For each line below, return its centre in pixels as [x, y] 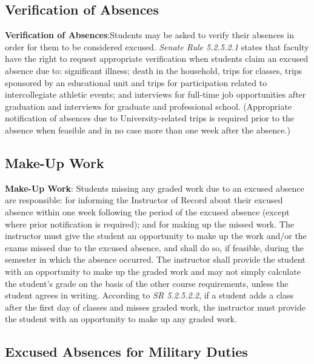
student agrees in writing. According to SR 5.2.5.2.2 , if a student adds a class [149, 295]
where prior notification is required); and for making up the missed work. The [149, 224]
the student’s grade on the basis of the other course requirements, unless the [147, 283]
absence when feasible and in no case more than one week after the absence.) [148, 130]
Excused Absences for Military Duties [126, 352]
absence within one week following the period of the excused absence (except [147, 211]
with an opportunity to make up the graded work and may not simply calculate [153, 271]
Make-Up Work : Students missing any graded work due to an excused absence [155, 188]
